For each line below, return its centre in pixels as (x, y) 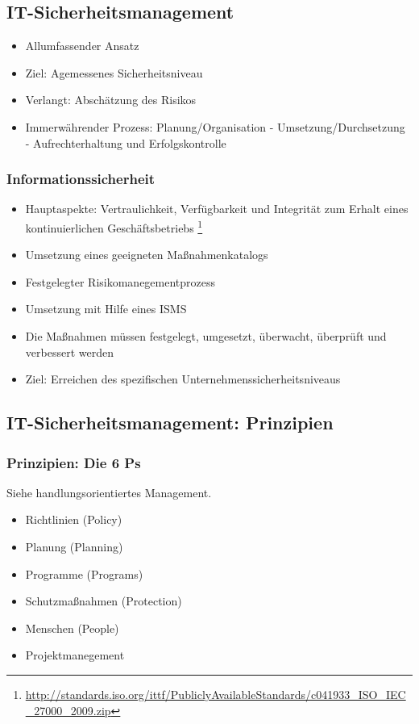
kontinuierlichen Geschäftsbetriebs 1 (114, 226)
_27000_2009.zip (68, 710)
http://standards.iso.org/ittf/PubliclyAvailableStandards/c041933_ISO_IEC (216, 694)
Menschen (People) (72, 628)
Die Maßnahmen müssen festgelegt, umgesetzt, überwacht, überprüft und (206, 336)
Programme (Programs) (84, 573)
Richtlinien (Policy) (74, 519)
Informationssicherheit (81, 179)
